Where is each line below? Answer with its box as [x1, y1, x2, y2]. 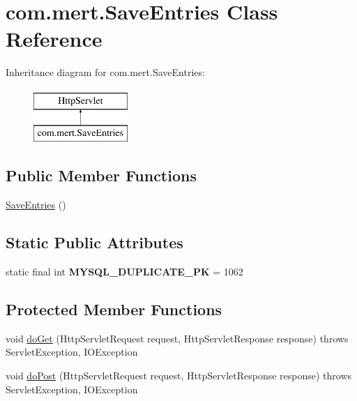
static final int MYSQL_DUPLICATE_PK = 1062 [6, 264, 243, 279]
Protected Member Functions [6, 298, 222, 320]
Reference [6, 24, 102, 53]
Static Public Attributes [6, 232, 183, 253]
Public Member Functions [6, 165, 197, 186]
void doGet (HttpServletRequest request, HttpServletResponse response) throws [6, 331, 349, 345]
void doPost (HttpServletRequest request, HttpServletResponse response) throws [6, 368, 352, 383]
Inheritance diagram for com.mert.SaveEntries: [6, 65, 205, 80]
